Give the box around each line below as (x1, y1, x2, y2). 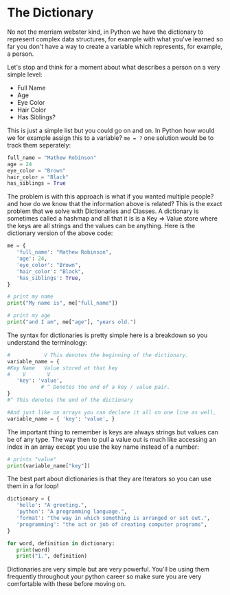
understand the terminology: (7, 338, 88, 346)
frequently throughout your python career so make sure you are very (7, 572, 202, 581)
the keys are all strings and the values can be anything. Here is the (7, 222, 196, 230)
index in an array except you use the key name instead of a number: (7, 443, 199, 451)
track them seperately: (7, 141, 71, 149)
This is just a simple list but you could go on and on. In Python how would (7, 126, 215, 134)
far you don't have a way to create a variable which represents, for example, (7, 42, 223, 50)
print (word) (16, 546, 51, 553)
